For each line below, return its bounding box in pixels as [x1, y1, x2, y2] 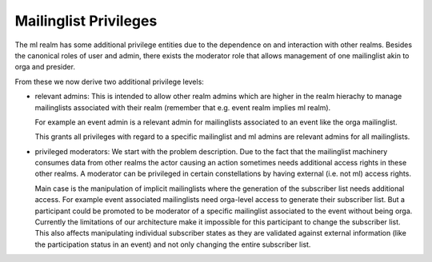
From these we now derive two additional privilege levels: [14, 77, 204, 86]
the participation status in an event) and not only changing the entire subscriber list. [34, 240, 311, 249]
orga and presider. [14, 62, 76, 72]
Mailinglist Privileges [14, 12, 158, 30]
